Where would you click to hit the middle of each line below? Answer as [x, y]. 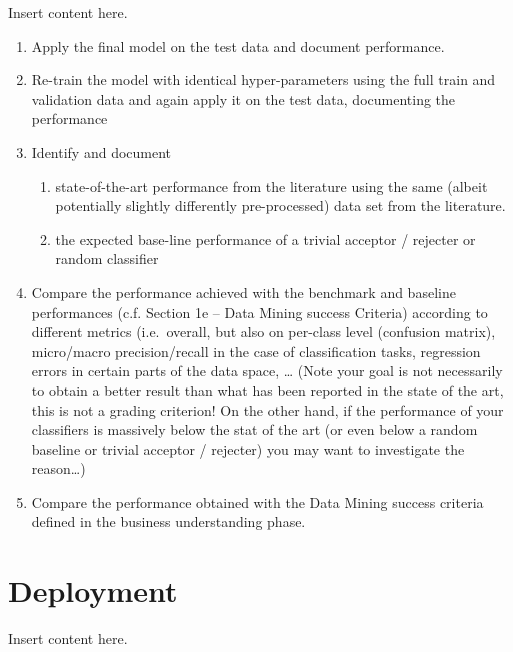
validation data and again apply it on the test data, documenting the [243, 98]
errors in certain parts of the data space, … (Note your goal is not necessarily [267, 370]
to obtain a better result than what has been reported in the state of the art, [267, 389]
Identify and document [101, 151]
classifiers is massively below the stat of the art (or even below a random [254, 429]
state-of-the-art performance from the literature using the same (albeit [271, 185]
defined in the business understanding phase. [168, 521]
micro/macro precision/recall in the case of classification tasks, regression [256, 350]
